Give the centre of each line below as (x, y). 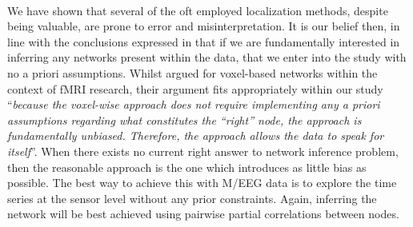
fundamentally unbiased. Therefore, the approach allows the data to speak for (196, 135)
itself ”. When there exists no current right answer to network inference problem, (203, 151)
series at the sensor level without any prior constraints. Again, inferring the (192, 198)
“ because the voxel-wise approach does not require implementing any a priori (194, 104)
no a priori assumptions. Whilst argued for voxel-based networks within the (192, 72)
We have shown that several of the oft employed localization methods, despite (198, 10)
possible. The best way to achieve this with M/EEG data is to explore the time (202, 183)
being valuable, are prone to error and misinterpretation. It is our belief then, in (204, 26)
